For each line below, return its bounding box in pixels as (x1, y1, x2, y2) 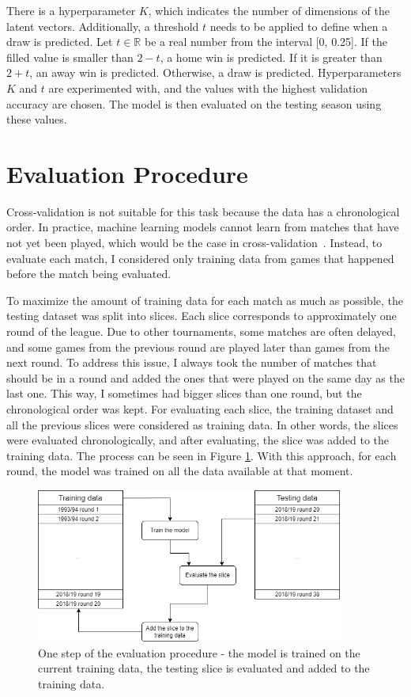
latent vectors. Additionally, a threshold (6, 17, 199, 34)
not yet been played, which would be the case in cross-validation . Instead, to (6, 234, 383, 251)
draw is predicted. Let (6, 33, 113, 50)
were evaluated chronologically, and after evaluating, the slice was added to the (6, 432, 390, 448)
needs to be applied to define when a (209, 17, 388, 34)
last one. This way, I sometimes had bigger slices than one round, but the (6, 385, 362, 402)
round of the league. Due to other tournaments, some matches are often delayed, (6, 323, 396, 340)
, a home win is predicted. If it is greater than (160, 48, 383, 65)
